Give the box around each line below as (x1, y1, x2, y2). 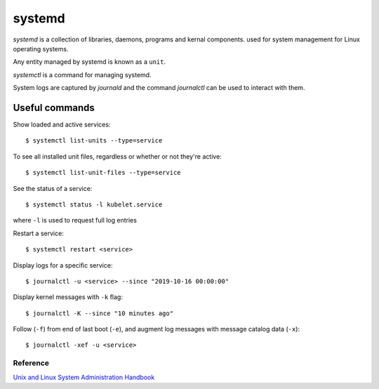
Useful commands (13, 102, 95, 114)
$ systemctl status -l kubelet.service (25, 200, 163, 209)
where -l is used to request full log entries (13, 216, 137, 225)
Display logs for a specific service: (13, 261, 113, 270)
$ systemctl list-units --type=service (25, 137, 163, 145)
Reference (13, 358, 49, 368)
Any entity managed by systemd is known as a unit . (13, 58, 166, 66)
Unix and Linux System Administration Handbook (13, 373, 155, 381)
